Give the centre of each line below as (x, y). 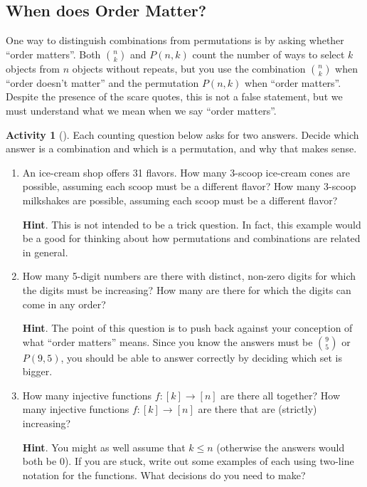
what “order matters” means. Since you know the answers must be (167, 341)
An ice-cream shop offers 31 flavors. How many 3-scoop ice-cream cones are (186, 172)
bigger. (37, 371)
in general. (45, 252)
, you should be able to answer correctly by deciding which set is (202, 357)
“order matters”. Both (53, 54)
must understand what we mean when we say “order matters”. (141, 110)
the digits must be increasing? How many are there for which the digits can (187, 289)
